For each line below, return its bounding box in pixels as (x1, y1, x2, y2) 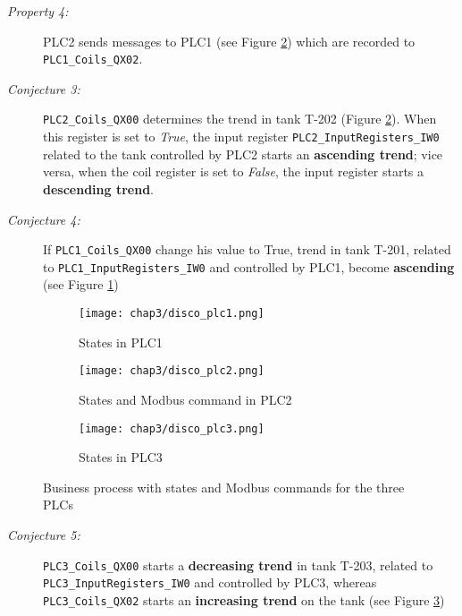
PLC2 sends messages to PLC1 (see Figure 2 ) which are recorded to (43, 31, 416, 50)
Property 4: (7, 2, 69, 20)
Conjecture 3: (7, 79, 80, 98)
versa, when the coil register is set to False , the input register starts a (43, 162, 424, 181)
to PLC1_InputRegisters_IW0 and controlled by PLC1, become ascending (43, 257, 455, 276)
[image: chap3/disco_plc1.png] (79, 307, 265, 321)
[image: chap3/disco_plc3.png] (79, 422, 265, 435)
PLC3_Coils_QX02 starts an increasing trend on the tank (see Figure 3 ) (43, 590, 445, 609)
